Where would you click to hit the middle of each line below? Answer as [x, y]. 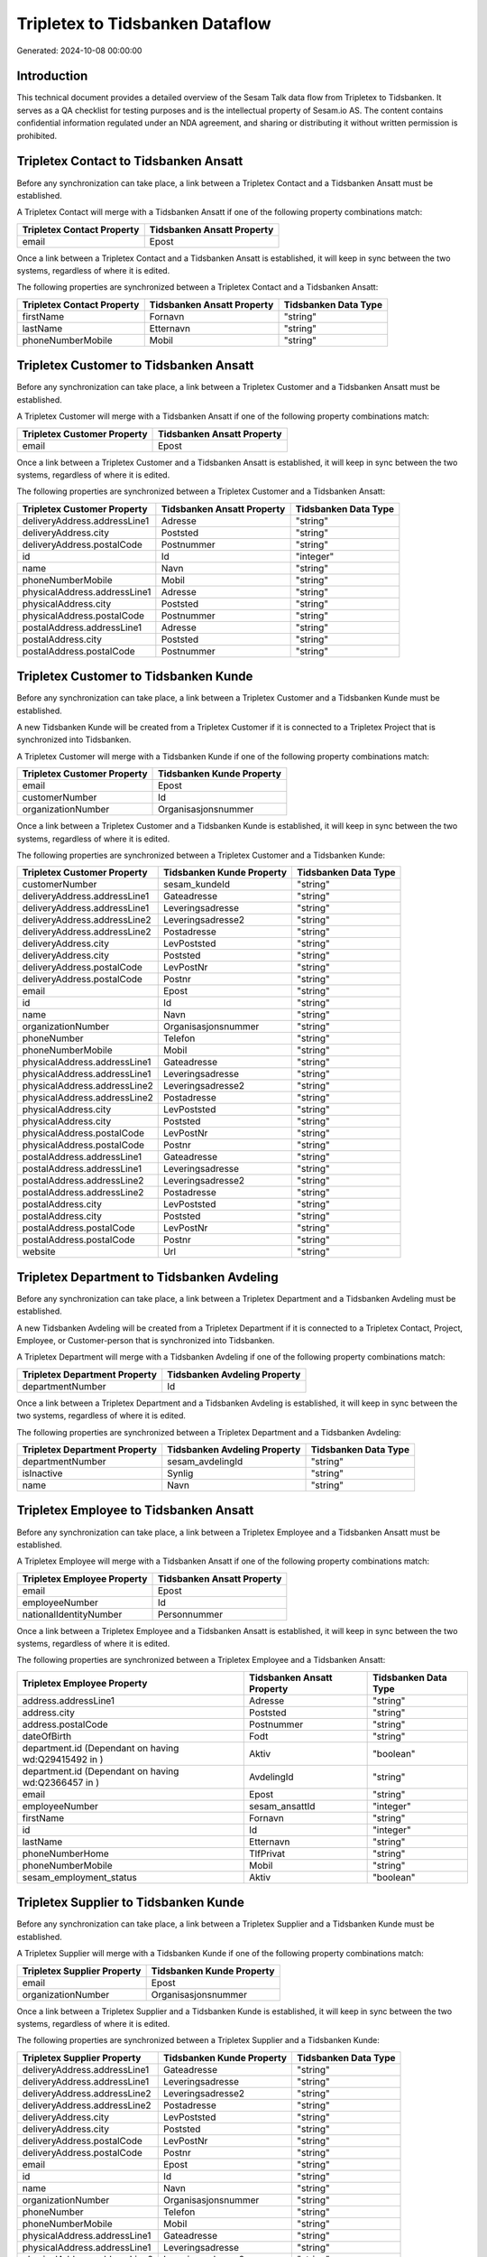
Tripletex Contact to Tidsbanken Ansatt [130, 161]
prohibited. [37, 135]
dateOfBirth [47, 1736]
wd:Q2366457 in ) [60, 1782]
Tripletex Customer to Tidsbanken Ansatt [135, 366]
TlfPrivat [267, 1853]
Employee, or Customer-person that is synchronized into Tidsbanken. [146, 1341]
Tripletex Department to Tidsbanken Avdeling [147, 1277]
